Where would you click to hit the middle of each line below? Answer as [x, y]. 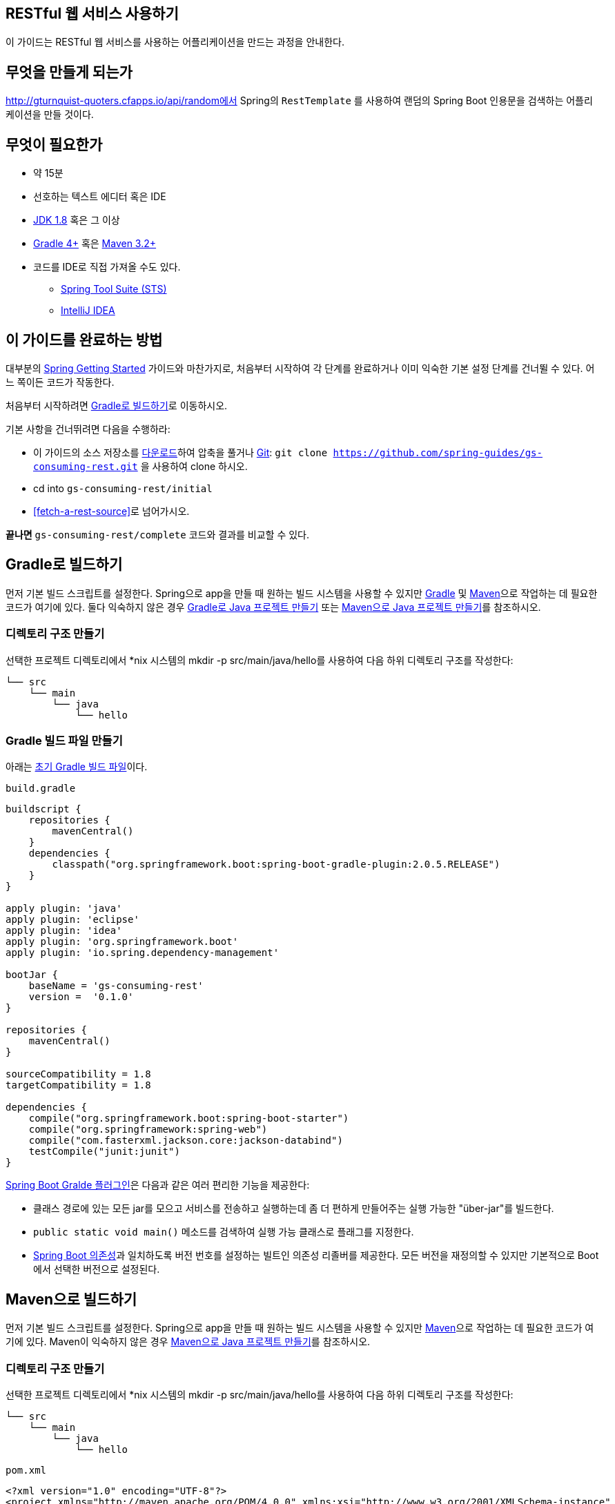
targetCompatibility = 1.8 [78, 1085]
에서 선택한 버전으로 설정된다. [97, 1269]
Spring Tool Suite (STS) [114, 289]
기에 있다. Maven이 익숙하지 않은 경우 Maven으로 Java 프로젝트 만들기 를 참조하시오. [188, 1342]
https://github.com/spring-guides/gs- [438, 452]
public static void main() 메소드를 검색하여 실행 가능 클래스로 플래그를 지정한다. [224, 1232]
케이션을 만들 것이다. [50, 115]
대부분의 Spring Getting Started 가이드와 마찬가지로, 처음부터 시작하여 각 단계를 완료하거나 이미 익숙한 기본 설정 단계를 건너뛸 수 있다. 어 [300, 368]
